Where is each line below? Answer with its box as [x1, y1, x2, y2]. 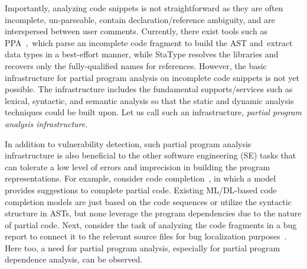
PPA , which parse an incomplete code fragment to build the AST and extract [5, 36, 293, 48]
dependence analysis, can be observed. [5, 253, 143, 265]
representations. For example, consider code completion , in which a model [5, 172, 276, 184]
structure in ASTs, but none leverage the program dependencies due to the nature [5, 207, 302, 219]
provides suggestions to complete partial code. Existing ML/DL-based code [5, 183, 277, 196]
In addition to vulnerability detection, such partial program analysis [5, 137, 252, 150]
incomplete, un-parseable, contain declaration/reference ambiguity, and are [5, 13, 275, 25]
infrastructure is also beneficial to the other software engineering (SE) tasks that [5, 149, 296, 161]
